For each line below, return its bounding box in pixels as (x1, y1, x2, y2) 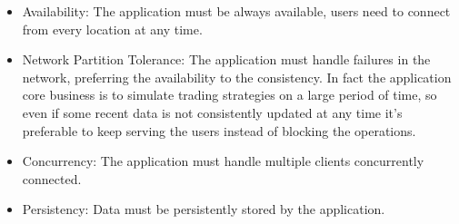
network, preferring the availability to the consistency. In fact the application (22, 67, 452, 86)
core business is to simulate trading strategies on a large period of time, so (22, 85, 437, 104)
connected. (22, 169, 82, 188)
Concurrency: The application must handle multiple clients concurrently (22, 151, 424, 170)
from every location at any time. (22, 19, 203, 38)
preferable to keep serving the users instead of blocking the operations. (22, 121, 416, 140)
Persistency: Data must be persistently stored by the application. (22, 200, 385, 219)
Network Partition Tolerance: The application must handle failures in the (22, 50, 431, 69)
